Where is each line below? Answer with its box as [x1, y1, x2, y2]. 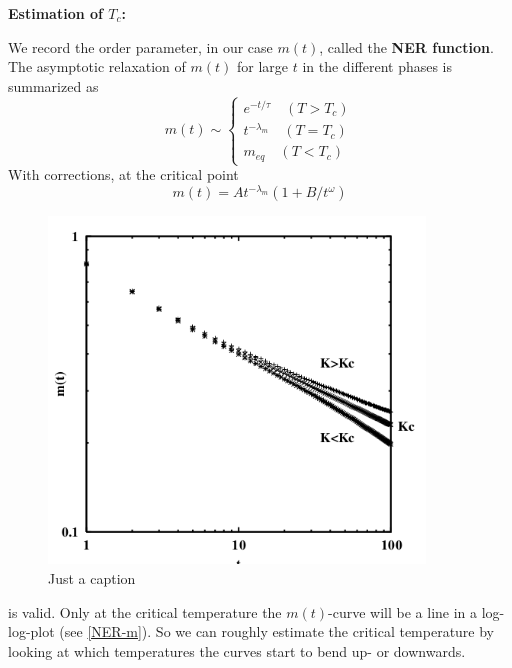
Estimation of [8, 3, 103, 23]
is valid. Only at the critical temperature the [8, 601, 282, 622]
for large [237, 56, 289, 77]
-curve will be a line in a [328, 601, 478, 622]
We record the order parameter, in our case [8, 36, 273, 57]
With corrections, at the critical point [8, 164, 239, 184]
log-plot [8, 621, 55, 642]
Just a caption [48, 567, 136, 588]
